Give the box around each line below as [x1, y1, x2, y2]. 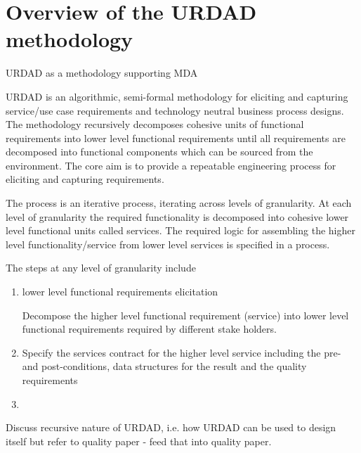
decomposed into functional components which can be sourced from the [6, 144, 313, 159]
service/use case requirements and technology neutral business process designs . [6, 103, 344, 117]
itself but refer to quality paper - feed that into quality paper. [6, 433, 272, 448]
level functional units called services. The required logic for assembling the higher [6, 223, 355, 238]
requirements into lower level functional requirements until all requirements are [6, 130, 346, 145]
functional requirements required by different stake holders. [22, 321, 277, 336]
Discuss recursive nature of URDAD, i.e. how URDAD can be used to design [6, 420, 336, 435]
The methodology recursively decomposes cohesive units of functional [6, 117, 304, 132]
